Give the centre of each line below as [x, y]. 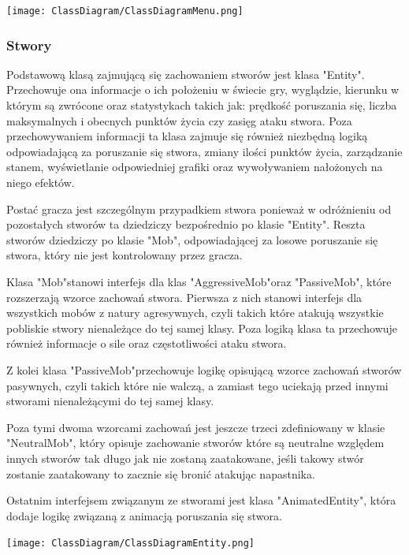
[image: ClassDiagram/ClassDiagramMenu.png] [125, 11]
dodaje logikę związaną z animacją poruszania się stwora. [144, 515]
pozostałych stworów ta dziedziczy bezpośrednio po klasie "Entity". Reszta [186, 224]
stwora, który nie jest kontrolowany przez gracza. [125, 255]
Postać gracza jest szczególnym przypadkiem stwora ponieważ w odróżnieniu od [199, 209]
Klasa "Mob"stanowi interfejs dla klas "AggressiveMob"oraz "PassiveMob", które [199, 281]
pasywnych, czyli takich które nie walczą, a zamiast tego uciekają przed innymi [197, 385]
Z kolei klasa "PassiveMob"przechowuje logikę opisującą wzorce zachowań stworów [204, 369]
